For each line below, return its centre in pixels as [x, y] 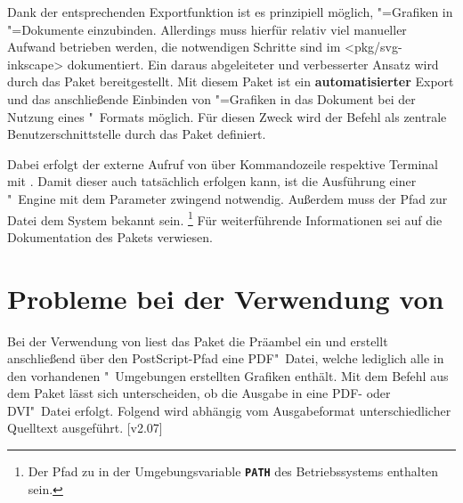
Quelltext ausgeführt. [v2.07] [85, 428]
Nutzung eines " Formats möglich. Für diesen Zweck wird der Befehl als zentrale [227, 116]
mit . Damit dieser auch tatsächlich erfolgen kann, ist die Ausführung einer [212, 181]
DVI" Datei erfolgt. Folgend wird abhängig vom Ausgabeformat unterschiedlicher [229, 410]
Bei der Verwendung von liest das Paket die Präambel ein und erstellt [198, 341]
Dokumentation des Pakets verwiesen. [110, 236]
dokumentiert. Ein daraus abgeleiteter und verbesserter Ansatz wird [253, 64]
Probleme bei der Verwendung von [226, 298]
